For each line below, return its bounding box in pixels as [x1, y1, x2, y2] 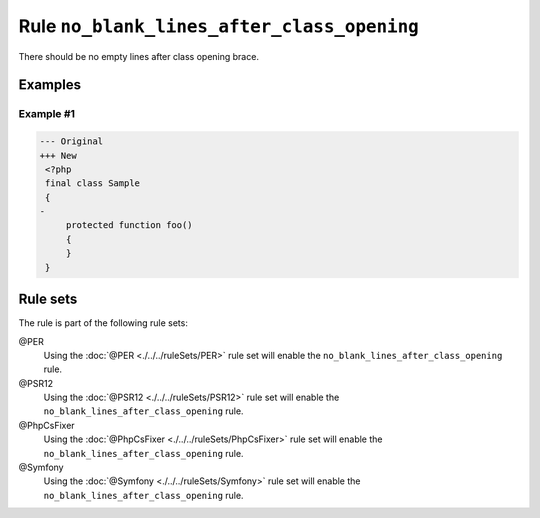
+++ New [39, 150, 77, 161]
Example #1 [18, 107, 75, 121]
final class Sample [45, 178, 140, 189]
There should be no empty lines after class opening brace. [18, 50, 260, 62]
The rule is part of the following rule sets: [18, 317, 189, 329]
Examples [18, 76, 82, 94]
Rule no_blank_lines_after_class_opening [18, 15, 419, 37]
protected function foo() [65, 220, 194, 231]
